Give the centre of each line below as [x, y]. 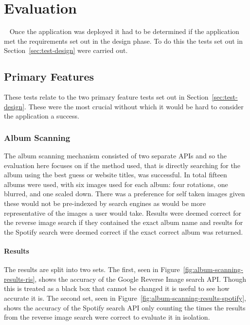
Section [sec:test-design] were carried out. [66, 50]
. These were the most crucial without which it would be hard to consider [134, 106]
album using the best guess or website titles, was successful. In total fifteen [116, 175]
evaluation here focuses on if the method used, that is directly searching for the [122, 165]
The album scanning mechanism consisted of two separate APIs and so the [116, 156]
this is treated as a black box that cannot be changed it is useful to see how [117, 288]
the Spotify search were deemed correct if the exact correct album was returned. [124, 231]
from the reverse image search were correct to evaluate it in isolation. [107, 317]
